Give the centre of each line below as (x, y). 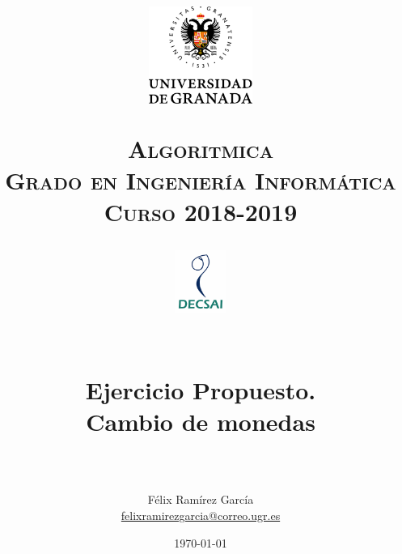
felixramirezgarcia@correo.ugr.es (201, 515)
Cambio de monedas (201, 422)
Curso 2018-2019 (201, 212)
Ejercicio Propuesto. (201, 389)
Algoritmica (201, 148)
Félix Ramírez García (201, 499)
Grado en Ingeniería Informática (201, 180)
